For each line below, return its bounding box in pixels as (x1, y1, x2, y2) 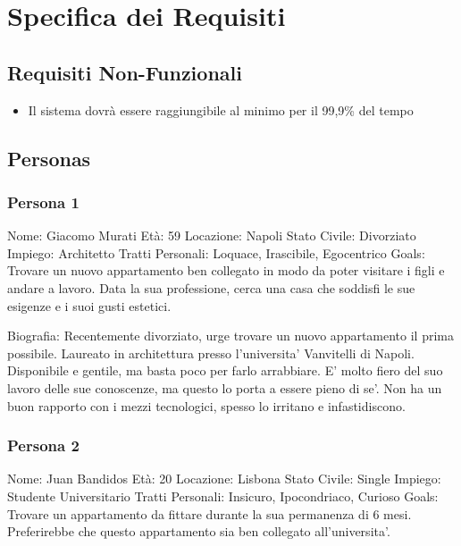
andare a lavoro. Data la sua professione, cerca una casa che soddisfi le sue (7, 278, 415, 297)
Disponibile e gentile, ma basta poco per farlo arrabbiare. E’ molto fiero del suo (7, 361, 443, 380)
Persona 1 (7, 190, 80, 213)
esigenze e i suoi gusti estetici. (7, 296, 172, 315)
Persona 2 (7, 434, 80, 457)
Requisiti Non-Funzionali (7, 58, 242, 86)
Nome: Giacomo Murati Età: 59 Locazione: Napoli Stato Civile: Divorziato (7, 226, 416, 245)
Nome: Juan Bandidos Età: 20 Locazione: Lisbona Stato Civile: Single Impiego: (7, 469, 441, 488)
